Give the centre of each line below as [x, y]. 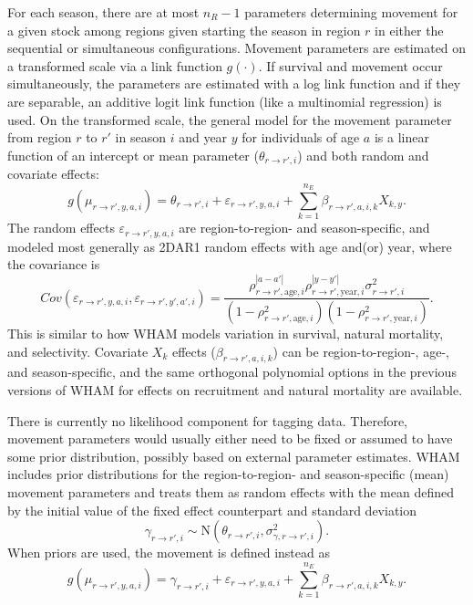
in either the [409, 30]
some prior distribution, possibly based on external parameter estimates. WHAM [234, 456]
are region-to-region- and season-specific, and [304, 228]
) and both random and [363, 155]
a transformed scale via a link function [115, 65]
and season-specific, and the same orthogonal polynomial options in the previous [232, 372]
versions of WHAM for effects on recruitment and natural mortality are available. [235, 390]
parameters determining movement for [351, 12]
